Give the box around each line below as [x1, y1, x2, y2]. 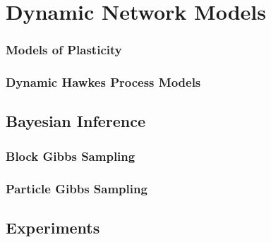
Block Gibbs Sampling [6, 147, 135, 164]
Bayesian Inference [6, 110, 146, 132]
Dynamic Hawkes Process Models [6, 73, 201, 91]
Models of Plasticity [6, 41, 122, 59]
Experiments [6, 216, 100, 238]
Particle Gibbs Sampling [6, 179, 147, 197]
